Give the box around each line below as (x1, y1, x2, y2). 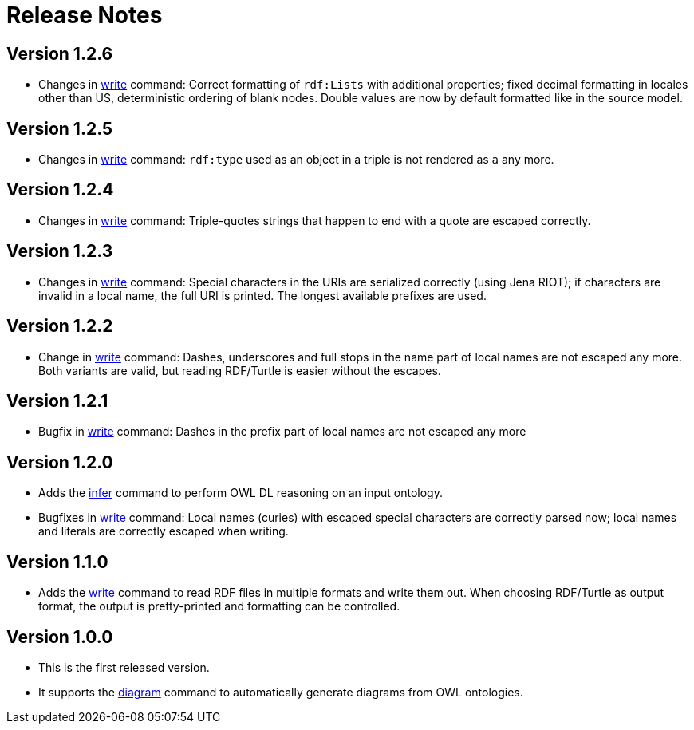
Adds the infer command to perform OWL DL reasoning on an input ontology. (38, 486, 443, 500)
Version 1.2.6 (6, 43, 113, 64)
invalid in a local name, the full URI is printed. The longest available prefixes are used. (38, 288, 487, 302)
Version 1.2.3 (6, 241, 113, 262)
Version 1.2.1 (6, 390, 108, 411)
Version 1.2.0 (6, 452, 113, 472)
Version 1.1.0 (6, 551, 108, 572)
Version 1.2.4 (6, 180, 114, 200)
